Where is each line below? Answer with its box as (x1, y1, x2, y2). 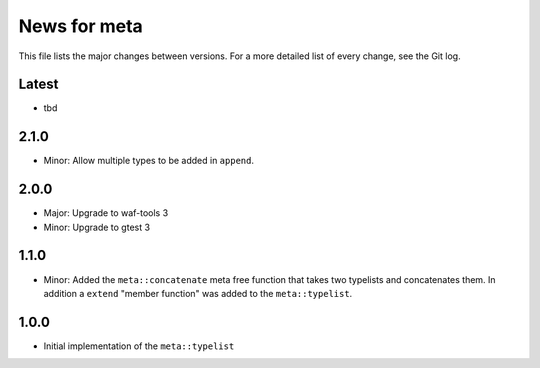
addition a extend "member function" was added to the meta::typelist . (43, 287, 353, 299)
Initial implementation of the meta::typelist (43, 340, 235, 352)
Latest (18, 76, 59, 93)
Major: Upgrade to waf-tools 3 (43, 207, 169, 219)
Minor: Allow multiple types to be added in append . (43, 155, 255, 167)
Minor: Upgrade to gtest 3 (43, 221, 150, 233)
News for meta (18, 15, 144, 37)
